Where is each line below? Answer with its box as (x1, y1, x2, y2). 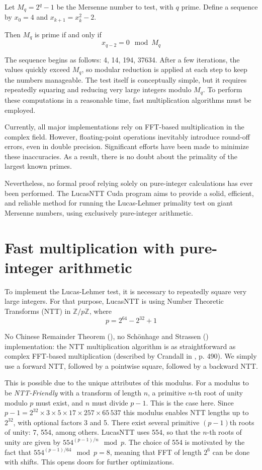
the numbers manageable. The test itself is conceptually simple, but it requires (5, 74, 247, 85)
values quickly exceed (5, 64, 70, 75)
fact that (5, 446, 32, 457)
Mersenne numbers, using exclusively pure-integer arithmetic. (5, 207, 194, 218)
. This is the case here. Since (146, 397, 234, 408)
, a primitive (148, 387, 186, 397)
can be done (212, 446, 250, 457)
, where (89, 305, 112, 316)
